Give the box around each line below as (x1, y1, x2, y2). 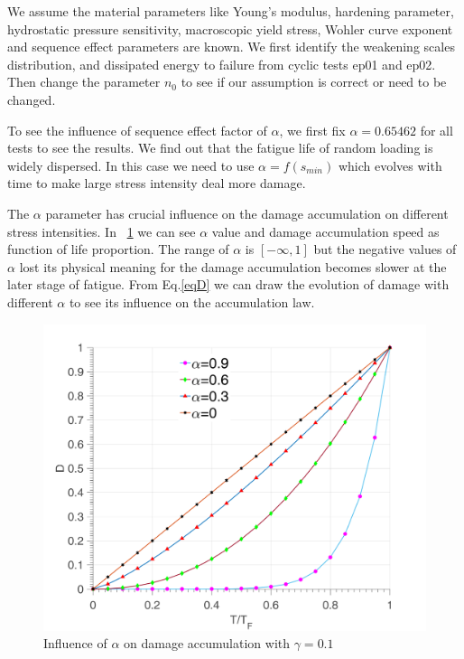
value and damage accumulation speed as (211, 221, 440, 240)
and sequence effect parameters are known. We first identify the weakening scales (7, 37, 455, 56)
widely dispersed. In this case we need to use (7, 155, 255, 174)
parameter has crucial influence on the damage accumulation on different (45, 203, 449, 222)
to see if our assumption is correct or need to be (181, 72, 447, 91)
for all (420, 120, 453, 139)
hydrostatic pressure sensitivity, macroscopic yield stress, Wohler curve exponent (7, 19, 453, 38)
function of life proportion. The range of (7, 240, 229, 259)
